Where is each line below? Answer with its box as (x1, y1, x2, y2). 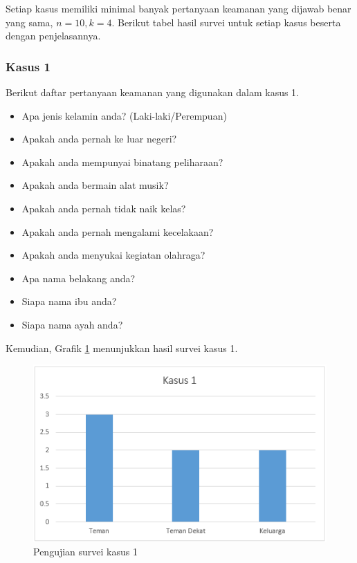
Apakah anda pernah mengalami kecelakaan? (21, 224, 214, 239)
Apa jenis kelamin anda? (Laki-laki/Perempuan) (21, 108, 227, 122)
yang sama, (6, 15, 53, 29)
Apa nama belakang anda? (21, 270, 136, 285)
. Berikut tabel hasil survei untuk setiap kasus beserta (111, 15, 341, 29)
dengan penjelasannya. (6, 28, 101, 43)
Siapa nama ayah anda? (21, 317, 123, 331)
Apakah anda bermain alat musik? (21, 178, 169, 192)
